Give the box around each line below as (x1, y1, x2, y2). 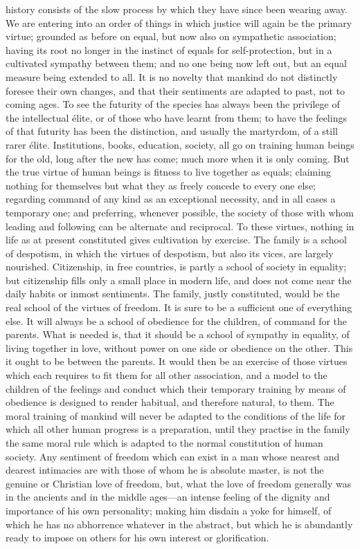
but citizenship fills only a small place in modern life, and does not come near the (6, 272, 352, 287)
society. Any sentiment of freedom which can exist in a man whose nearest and (6, 449, 340, 463)
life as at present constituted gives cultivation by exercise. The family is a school (6, 232, 347, 247)
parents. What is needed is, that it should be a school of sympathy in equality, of (6, 327, 350, 342)
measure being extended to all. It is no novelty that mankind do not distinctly (6, 69, 338, 84)
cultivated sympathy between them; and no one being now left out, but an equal (6, 56, 347, 71)
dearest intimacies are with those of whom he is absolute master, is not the (6, 463, 324, 477)
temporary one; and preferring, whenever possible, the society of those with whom (6, 205, 354, 219)
